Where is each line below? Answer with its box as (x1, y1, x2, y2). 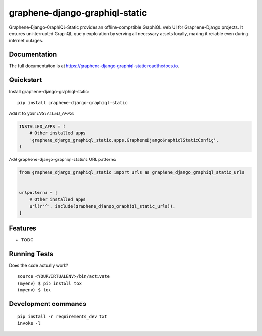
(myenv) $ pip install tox (17, 280, 82, 286)
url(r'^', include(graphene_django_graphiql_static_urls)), (29, 204, 176, 208)
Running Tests (9, 250, 53, 258)
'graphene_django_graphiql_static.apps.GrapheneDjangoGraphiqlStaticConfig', (29, 137, 219, 143)
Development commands (9, 300, 87, 308)
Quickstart (9, 76, 42, 84)
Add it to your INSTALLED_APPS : (9, 111, 75, 116)
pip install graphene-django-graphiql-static (17, 100, 128, 105)
